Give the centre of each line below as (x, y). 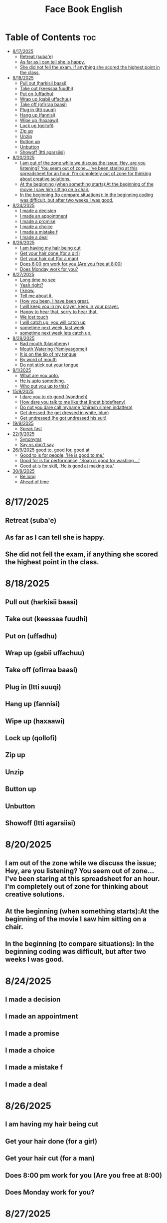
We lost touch (34, 317)
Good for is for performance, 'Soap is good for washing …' (80, 460)
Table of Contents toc (51, 37)
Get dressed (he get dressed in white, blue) (64, 412)
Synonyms (31, 439)
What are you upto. (39, 375)
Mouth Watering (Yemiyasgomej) (54, 349)
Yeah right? (31, 285)
